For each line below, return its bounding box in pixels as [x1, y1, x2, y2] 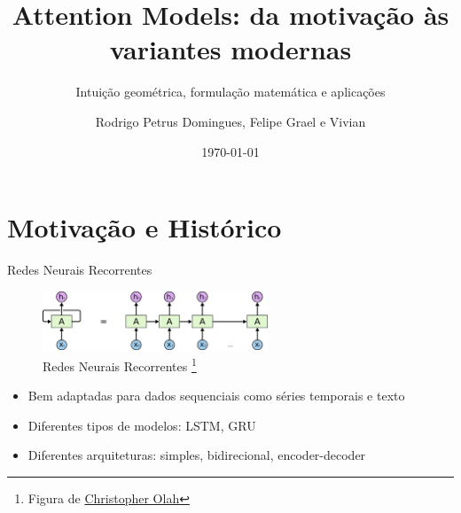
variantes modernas [109, 31, 352, 67]
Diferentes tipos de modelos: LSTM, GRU [27, 416, 256, 434]
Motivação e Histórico [7, 209, 282, 245]
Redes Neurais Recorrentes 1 [43, 354, 197, 375]
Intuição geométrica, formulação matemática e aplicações [75, 82, 386, 101]
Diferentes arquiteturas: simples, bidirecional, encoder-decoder [27, 446, 366, 464]
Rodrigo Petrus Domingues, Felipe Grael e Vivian [95, 112, 366, 130]
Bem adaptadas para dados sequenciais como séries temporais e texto [27, 386, 405, 405]
